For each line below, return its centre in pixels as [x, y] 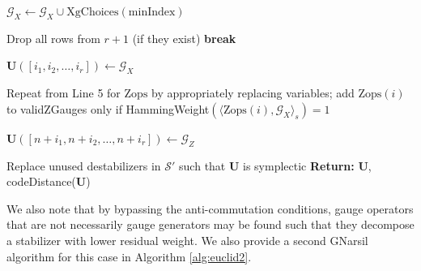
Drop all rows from [53, 38]
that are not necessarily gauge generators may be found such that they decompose [210, 224]
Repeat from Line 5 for [64, 93]
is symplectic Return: [299, 165]
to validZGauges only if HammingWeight [108, 108]
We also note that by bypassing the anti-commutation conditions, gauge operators [210, 208]
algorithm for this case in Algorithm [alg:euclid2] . [129, 256]
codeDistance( [41, 181]
